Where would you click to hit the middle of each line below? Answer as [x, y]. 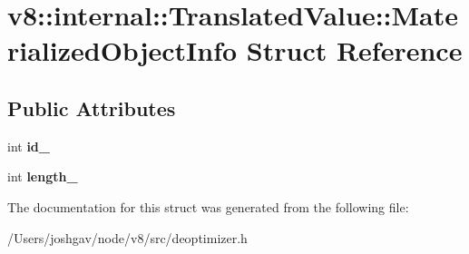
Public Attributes [92, 107]
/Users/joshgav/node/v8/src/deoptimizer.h [127, 237]
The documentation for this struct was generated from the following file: [208, 206]
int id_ [29, 146]
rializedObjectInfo [122, 50]
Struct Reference [354, 50]
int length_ [43, 176]
